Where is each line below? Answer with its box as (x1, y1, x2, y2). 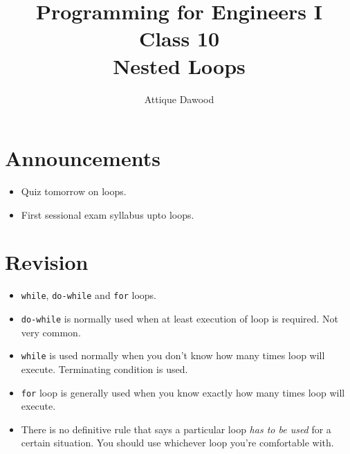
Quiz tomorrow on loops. (21, 184, 127, 199)
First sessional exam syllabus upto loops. (21, 207, 194, 221)
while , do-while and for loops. (21, 288, 156, 302)
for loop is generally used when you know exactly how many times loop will (21, 385, 345, 399)
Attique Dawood (144, 91, 214, 106)
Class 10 (138, 24, 220, 53)
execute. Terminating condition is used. (21, 361, 188, 376)
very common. (21, 325, 81, 339)
